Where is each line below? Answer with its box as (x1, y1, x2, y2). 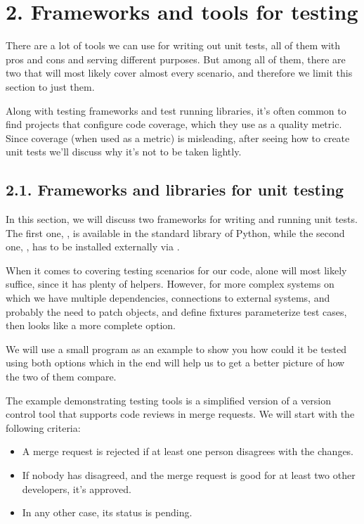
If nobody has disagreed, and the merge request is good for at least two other (22, 467, 356, 482)
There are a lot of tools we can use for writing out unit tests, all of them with (6, 38, 341, 53)
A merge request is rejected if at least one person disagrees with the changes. (22, 444, 354, 459)
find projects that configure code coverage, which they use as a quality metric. (6, 117, 342, 132)
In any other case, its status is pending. (22, 505, 193, 520)
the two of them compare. (6, 369, 117, 384)
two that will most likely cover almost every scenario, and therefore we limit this (6, 65, 353, 80)
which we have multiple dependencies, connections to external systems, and (6, 290, 330, 305)
